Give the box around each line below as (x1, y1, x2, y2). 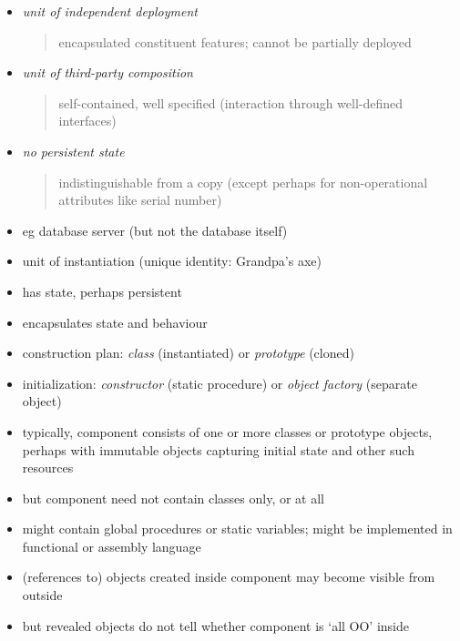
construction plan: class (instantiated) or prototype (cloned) (22, 343, 354, 362)
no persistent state (22, 141, 125, 160)
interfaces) (58, 111, 117, 130)
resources (22, 458, 74, 477)
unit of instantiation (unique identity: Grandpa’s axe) (22, 251, 322, 270)
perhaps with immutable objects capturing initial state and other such (22, 440, 414, 459)
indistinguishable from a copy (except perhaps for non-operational (58, 172, 428, 191)
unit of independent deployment (22, 2, 198, 20)
